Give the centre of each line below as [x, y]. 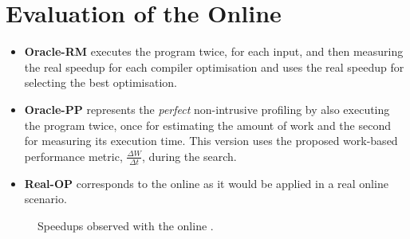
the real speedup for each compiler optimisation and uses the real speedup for [214, 67]
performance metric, [73, 156]
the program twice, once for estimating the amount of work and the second [207, 125]
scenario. [45, 199]
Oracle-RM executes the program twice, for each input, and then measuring [214, 51]
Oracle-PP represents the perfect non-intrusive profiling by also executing [207, 109]
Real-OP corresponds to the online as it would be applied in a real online [206, 183]
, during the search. [189, 156]
